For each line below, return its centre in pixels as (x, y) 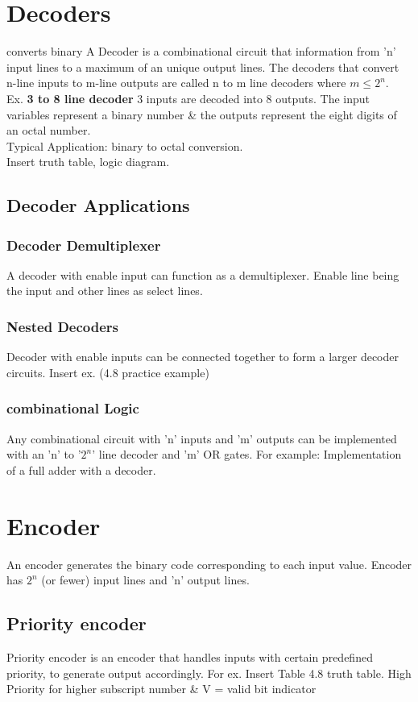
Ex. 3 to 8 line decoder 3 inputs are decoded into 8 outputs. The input (188, 98)
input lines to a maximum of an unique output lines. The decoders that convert (203, 66)
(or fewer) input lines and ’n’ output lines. (145, 580)
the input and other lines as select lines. (105, 291)
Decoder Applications (98, 205)
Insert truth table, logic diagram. (88, 162)
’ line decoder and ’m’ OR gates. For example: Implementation (247, 454)
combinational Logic (73, 408)
